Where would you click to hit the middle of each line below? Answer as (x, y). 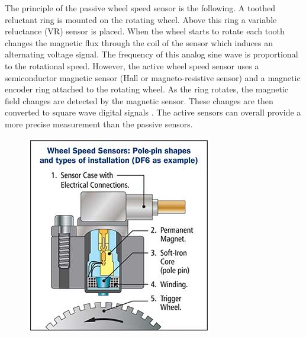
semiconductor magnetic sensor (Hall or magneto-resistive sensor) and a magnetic (153, 77)
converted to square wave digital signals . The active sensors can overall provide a (153, 112)
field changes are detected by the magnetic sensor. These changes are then (139, 100)
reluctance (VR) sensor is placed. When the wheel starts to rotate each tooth (145, 31)
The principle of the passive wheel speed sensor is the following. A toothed (140, 8)
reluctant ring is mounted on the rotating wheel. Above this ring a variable (141, 19)
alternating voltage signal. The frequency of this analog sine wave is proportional (152, 54)
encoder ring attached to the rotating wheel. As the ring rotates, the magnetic (147, 89)
